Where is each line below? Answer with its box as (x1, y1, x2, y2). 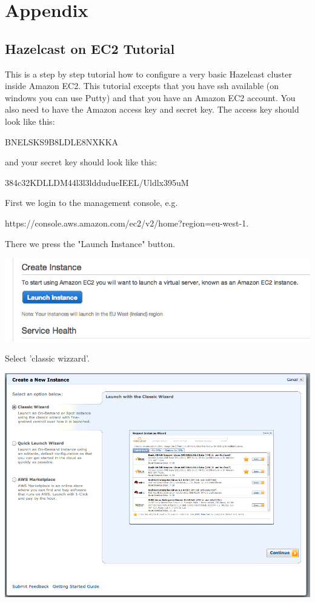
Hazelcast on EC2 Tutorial (5, 39, 175, 58)
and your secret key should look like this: (5, 156, 157, 168)
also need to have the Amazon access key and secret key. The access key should (5, 103, 299, 116)
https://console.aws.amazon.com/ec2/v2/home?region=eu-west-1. (5, 216, 249, 229)
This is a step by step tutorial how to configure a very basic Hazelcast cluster (5, 67, 292, 80)
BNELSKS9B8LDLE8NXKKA (5, 135, 119, 148)
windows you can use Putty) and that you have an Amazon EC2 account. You (5, 91, 296, 104)
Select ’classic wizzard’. (5, 352, 90, 365)
